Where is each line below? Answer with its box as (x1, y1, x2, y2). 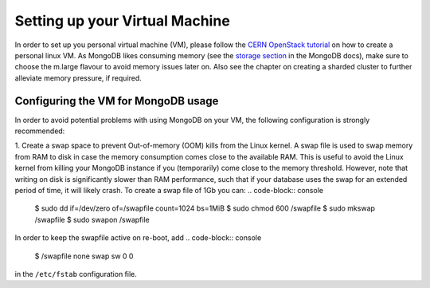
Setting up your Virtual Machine (14, 12, 230, 30)
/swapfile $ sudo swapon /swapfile (34, 215, 150, 224)
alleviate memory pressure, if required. (14, 73, 143, 83)
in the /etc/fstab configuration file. (14, 269, 137, 278)
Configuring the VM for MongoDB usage (14, 94, 219, 108)
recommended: (14, 126, 65, 136)
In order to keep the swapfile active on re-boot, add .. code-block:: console (14, 233, 262, 243)
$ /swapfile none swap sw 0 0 (34, 251, 134, 261)
